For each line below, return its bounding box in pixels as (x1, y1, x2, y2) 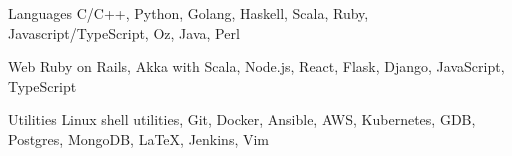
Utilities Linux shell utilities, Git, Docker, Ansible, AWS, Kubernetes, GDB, (8, 109, 476, 130)
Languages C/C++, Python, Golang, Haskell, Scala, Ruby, (8, 3, 369, 23)
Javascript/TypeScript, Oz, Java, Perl (8, 22, 240, 43)
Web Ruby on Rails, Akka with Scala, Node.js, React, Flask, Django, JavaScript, (8, 56, 505, 77)
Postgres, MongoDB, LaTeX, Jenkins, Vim (8, 128, 270, 149)
